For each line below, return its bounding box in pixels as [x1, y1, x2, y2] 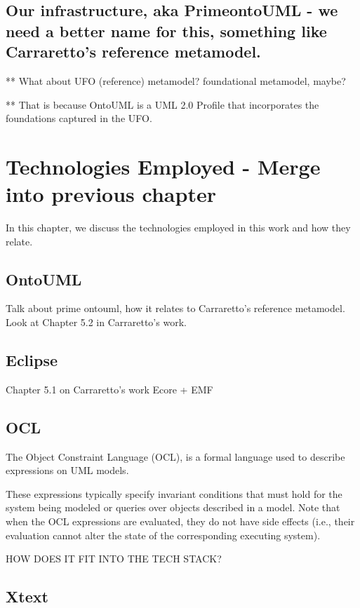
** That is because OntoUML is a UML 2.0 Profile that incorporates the [6, 97, 319, 112]
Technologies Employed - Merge [6, 151, 321, 180]
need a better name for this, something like [6, 20, 327, 41]
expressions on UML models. [6, 463, 129, 478]
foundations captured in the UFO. [6, 111, 152, 126]
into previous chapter [6, 180, 216, 208]
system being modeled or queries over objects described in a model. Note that [6, 500, 340, 515]
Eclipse [6, 349, 58, 371]
